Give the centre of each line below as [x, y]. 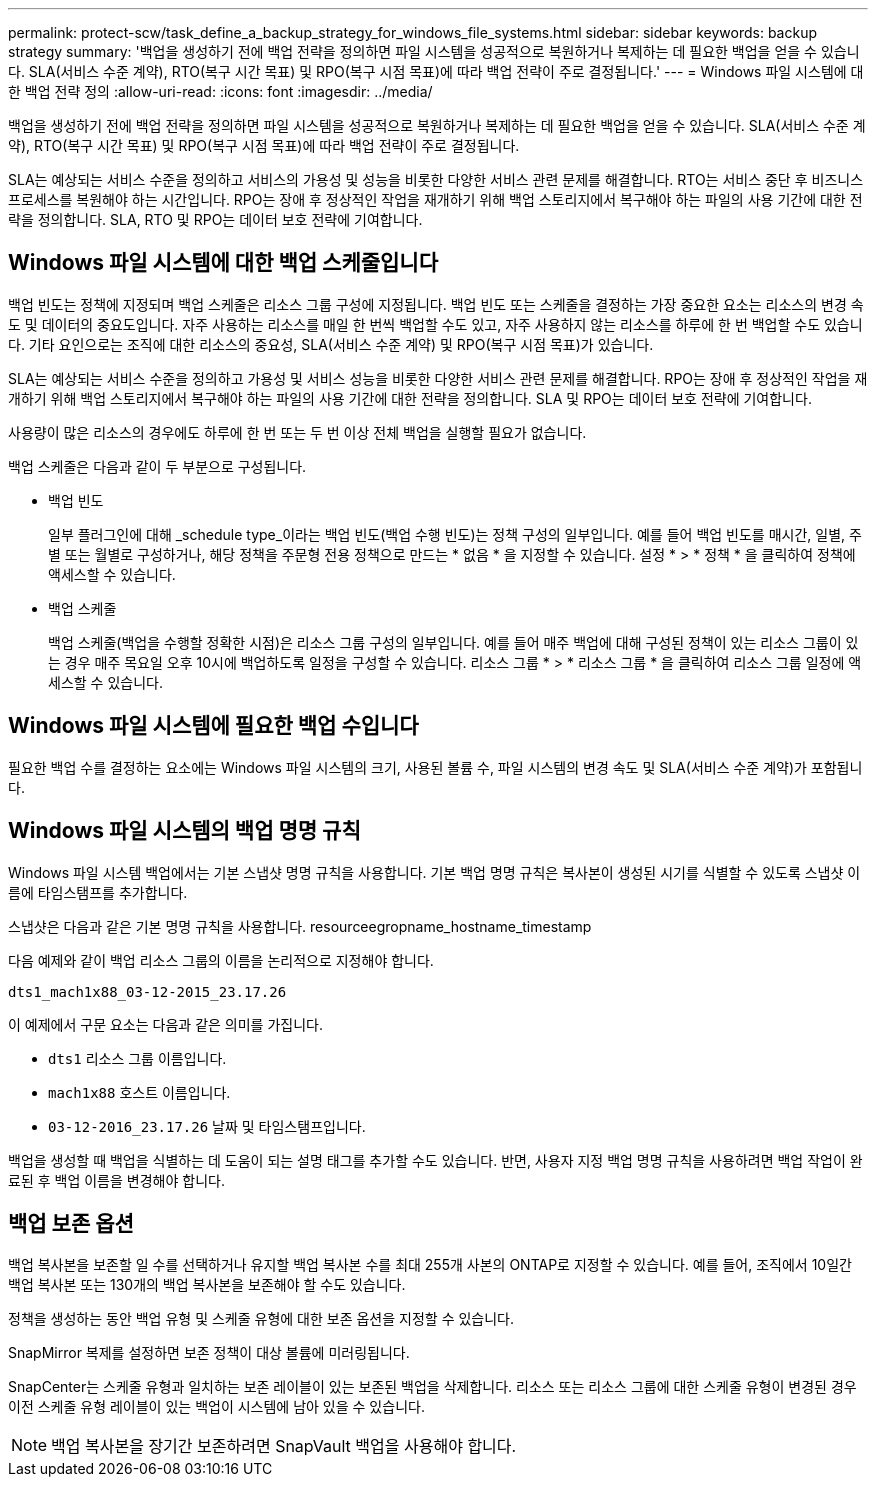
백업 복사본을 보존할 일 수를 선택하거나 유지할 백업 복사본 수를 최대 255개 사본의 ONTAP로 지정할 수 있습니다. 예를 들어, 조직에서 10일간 [430, 1265]
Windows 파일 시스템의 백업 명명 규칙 [184, 831]
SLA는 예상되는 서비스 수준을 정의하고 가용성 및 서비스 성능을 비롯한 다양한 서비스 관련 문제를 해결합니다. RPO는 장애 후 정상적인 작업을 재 [438, 378]
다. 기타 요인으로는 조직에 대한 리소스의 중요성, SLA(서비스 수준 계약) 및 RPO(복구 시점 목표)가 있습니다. [331, 344]
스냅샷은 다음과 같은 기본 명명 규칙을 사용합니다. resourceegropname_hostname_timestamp [300, 926]
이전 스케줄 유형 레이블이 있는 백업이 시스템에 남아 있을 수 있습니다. [216, 1407]
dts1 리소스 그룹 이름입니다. [137, 1058]
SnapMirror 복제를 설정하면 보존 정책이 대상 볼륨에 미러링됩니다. [209, 1353]
